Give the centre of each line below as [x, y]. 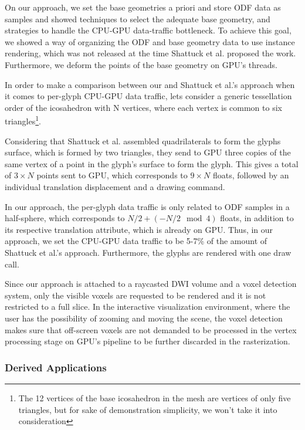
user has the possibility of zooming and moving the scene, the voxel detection [144, 318]
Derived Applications [56, 367]
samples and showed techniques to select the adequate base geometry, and [138, 18]
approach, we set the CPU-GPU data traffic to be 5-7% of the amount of [136, 241]
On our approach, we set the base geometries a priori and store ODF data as [143, 7]
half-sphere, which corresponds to [65, 218]
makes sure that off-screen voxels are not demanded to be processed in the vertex [151, 329]
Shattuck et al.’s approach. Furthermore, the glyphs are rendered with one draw [148, 252]
